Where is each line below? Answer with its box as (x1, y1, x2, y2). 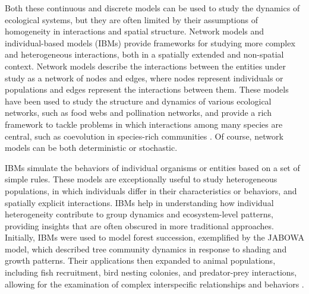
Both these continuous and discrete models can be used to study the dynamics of (5, 2, 300, 14)
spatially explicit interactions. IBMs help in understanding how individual (5, 196, 274, 208)
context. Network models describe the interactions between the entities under (5, 59, 286, 72)
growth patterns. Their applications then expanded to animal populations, (5, 254, 276, 267)
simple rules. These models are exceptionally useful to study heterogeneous (5, 173, 278, 185)
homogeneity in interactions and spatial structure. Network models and (5, 25, 264, 37)
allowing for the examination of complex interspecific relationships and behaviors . (5, 277, 304, 290)
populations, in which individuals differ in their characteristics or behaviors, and (5, 184, 297, 197)
